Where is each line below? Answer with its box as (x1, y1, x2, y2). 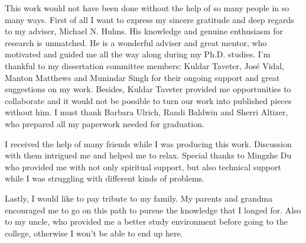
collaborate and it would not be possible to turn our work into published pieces (5, 94, 292, 106)
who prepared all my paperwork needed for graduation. (5, 117, 204, 129)
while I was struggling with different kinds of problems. (5, 172, 204, 184)
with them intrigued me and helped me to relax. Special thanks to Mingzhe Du (5, 149, 292, 161)
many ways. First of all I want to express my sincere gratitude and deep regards (5, 13, 294, 25)
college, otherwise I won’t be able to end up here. (5, 226, 183, 239)
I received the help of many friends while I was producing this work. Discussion (5, 137, 292, 150)
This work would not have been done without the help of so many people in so (5, 2, 289, 14)
